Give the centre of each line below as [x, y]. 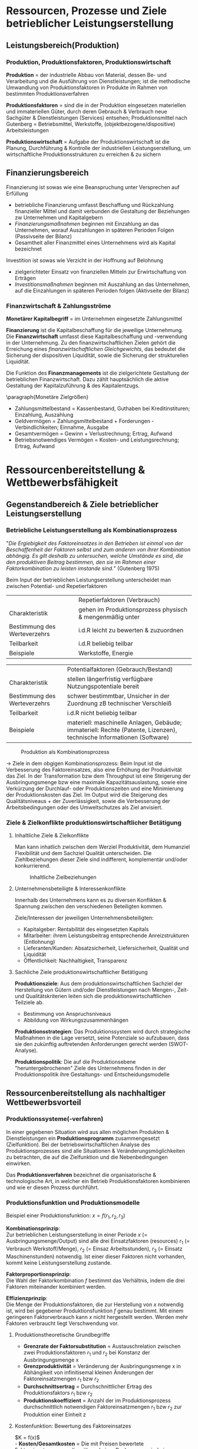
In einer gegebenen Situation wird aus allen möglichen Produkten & [88, 1132]
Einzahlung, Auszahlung [44, 414]
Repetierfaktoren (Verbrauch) [119, 600]
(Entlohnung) [39, 942]
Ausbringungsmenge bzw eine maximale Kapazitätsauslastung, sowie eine [97, 782]
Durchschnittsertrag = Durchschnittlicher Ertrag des [88, 1386]
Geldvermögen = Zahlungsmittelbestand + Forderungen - [84, 421]
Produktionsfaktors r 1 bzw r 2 [58, 1393]
